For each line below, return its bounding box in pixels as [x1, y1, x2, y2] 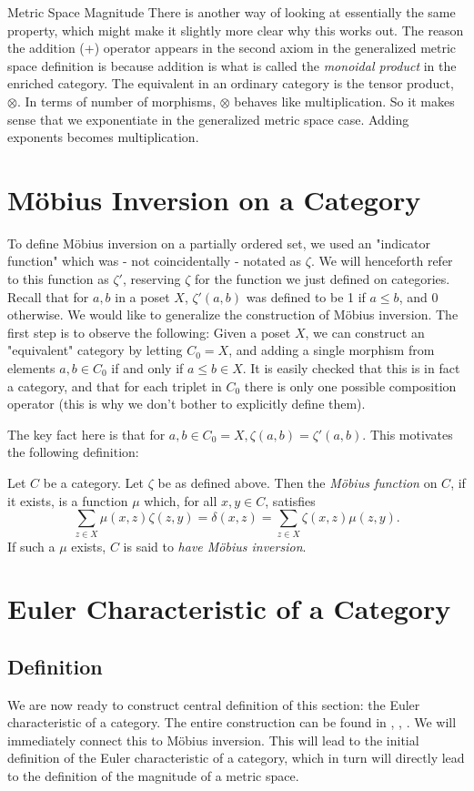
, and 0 [398, 287, 439, 306]
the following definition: [7, 442, 139, 461]
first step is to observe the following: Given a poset [7, 322, 291, 341]
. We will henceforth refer [310, 251, 453, 270]
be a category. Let [43, 473, 145, 492]
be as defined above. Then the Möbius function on [157, 473, 438, 492]
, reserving [122, 269, 181, 289]
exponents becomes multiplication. [7, 127, 199, 147]
